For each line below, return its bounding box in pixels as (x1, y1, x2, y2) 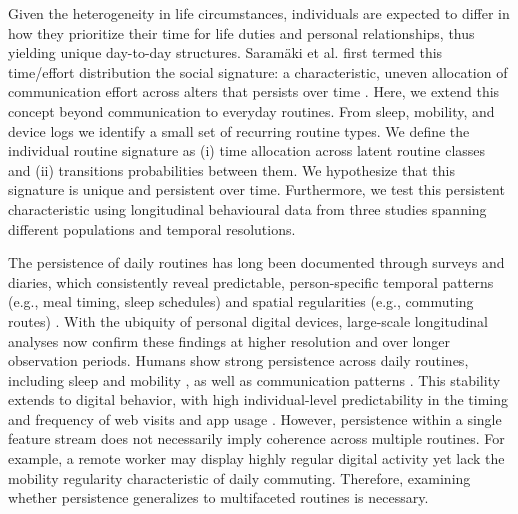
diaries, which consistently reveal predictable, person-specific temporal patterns (8, 271, 494, 292)
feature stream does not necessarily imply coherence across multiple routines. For (8, 428, 505, 449)
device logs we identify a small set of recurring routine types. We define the (8, 120, 470, 141)
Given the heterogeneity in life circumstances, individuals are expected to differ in (8, 3, 510, 23)
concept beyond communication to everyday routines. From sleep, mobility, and (8, 100, 495, 121)
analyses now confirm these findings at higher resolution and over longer (8, 330, 450, 351)
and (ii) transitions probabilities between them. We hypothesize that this (8, 159, 455, 180)
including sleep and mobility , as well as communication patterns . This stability (8, 369, 501, 390)
